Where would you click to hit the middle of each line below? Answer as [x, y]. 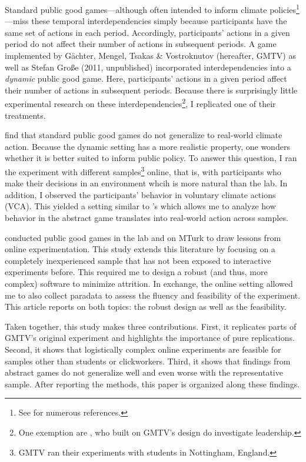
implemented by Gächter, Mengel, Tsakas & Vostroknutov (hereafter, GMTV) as [150, 56]
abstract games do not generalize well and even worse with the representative [144, 372]
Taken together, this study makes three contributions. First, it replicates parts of [151, 326]
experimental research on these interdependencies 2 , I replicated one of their [140, 103]
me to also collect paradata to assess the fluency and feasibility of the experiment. [153, 295]
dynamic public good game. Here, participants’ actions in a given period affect [146, 78]
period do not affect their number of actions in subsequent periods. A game [141, 44]
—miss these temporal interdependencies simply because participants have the [146, 21]
